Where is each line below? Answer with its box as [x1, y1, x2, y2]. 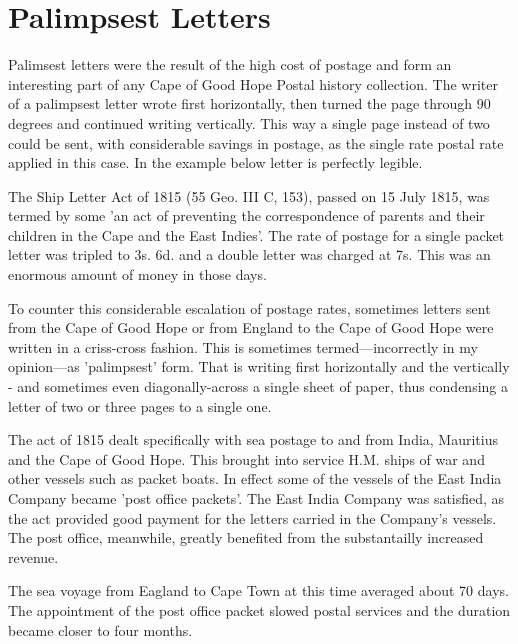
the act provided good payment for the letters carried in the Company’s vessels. [8, 507, 497, 528]
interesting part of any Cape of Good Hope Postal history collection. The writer [8, 73, 498, 94]
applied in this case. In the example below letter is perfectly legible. [8, 152, 423, 173]
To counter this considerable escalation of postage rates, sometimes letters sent [8, 297, 491, 318]
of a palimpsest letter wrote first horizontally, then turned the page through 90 [8, 93, 491, 114]
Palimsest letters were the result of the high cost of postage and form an [8, 54, 452, 75]
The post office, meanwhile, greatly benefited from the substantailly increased [8, 527, 484, 548]
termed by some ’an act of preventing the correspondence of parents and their [8, 205, 485, 226]
